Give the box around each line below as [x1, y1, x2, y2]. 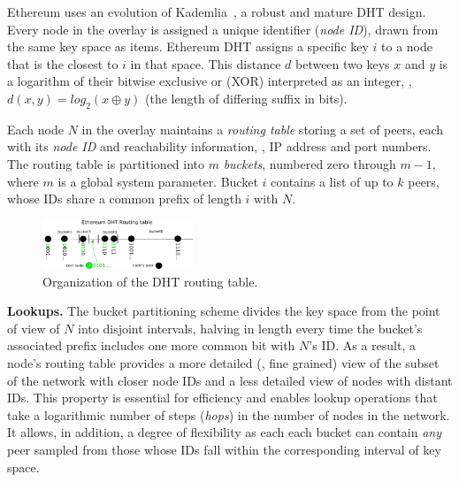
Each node [7, 119, 64, 138]
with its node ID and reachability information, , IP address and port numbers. [7, 137, 432, 156]
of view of [7, 318, 60, 337]
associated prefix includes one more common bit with [7, 336, 295, 355]
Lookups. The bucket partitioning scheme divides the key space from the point [7, 302, 440, 320]
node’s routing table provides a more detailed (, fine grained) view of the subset [7, 354, 440, 372]
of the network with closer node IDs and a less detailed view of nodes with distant [7, 371, 453, 389]
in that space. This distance [130, 54, 281, 73]
